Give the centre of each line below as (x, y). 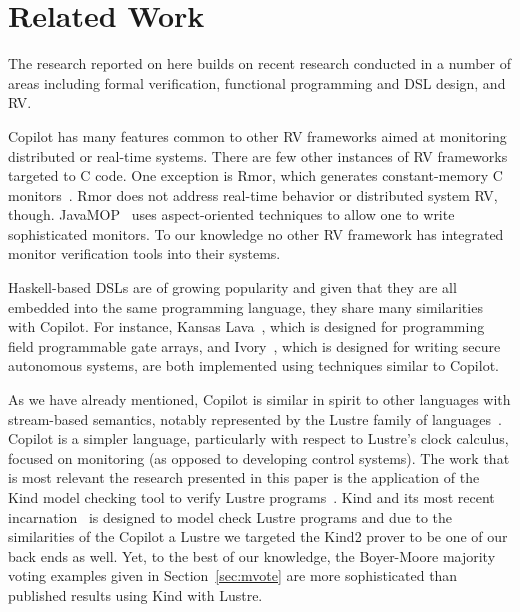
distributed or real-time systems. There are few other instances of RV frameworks (258, 155)
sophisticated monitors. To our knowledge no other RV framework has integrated (256, 233)
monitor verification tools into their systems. (144, 253)
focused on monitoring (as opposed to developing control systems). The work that (259, 457)
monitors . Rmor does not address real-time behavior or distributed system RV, (253, 194)
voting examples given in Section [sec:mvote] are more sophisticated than (233, 575)
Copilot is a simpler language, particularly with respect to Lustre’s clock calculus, (258, 438)
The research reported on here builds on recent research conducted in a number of (260, 63)
